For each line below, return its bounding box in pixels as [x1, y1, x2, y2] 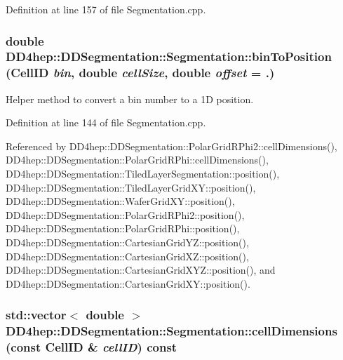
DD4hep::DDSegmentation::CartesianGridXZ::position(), [6, 248, 249, 263]
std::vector [6, 306, 67, 324]
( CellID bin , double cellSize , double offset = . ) [6, 64, 275, 81]
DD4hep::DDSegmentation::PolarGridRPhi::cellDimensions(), [6, 152, 269, 167]
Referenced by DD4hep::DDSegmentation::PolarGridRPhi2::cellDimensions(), [6, 138, 337, 153]
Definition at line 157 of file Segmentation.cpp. [6, 2, 206, 16]
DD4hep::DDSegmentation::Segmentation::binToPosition [6, 48, 332, 65]
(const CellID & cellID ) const [6, 338, 177, 356]
